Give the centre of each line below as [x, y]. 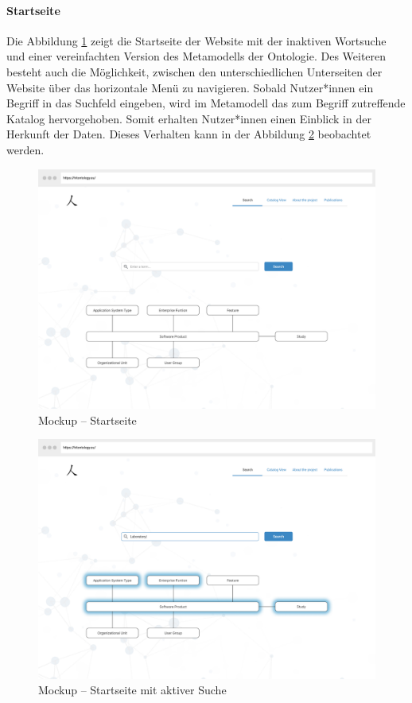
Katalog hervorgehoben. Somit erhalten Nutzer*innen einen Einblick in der [189, 118]
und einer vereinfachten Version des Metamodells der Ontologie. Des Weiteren [196, 56]
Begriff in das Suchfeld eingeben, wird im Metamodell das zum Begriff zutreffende [206, 103]
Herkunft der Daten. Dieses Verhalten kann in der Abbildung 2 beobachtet [189, 134]
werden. [25, 149]
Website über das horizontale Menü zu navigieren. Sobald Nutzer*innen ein [190, 87]
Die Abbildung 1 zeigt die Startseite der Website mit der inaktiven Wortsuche [196, 40]
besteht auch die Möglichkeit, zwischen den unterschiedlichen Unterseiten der [194, 71]
